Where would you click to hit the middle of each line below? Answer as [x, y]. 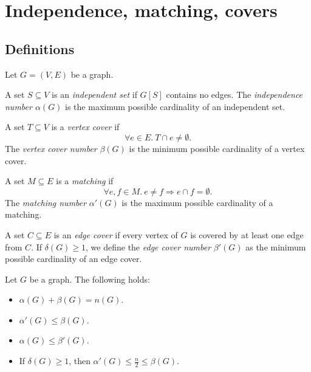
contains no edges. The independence [234, 95]
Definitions [40, 48]
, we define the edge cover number [149, 246]
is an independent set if [94, 95]
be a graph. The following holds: [90, 279]
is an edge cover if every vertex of [116, 234]
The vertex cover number [51, 148]
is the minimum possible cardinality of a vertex [217, 148]
